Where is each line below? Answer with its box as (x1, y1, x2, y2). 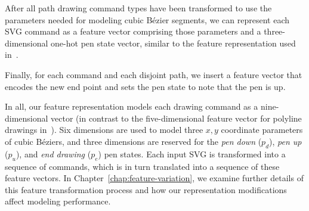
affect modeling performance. (5, 195, 111, 207)
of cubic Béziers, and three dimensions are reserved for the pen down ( (5, 135, 262, 147)
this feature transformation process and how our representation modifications (5, 183, 287, 196)
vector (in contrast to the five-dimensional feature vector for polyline (51, 111, 302, 124)
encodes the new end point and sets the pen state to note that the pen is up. (5, 80, 286, 92)
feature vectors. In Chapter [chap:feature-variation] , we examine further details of (5, 172, 304, 184)
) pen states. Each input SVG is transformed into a (98, 147, 286, 160)
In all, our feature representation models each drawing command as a (5, 100, 258, 113)
